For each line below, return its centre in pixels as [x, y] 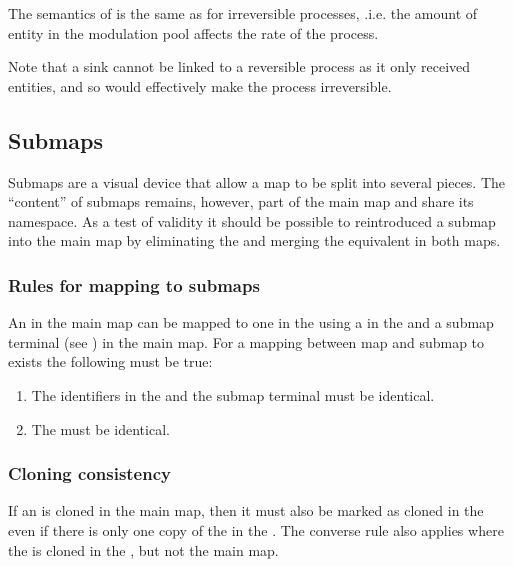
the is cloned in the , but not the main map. [143, 549]
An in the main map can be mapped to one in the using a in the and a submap [251, 322]
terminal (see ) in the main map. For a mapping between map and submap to [246, 341]
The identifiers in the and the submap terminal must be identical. [233, 394]
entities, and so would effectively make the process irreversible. [200, 85]
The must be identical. [100, 428]
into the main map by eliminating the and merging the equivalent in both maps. [254, 240]
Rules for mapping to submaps [134, 284]
